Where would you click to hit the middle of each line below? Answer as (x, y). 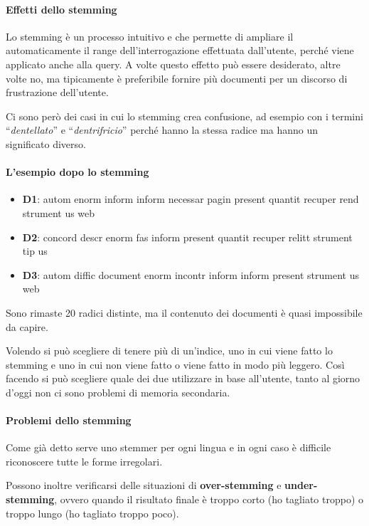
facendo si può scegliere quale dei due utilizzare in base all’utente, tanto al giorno (183, 378)
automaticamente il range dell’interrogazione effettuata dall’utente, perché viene (180, 50)
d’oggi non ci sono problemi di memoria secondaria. (118, 392)
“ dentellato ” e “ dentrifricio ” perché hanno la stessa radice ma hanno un (162, 130)
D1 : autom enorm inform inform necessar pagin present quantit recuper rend (191, 199)
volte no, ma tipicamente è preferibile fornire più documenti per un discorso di (177, 78)
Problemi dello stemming (69, 420)
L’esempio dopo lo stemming (77, 172)
